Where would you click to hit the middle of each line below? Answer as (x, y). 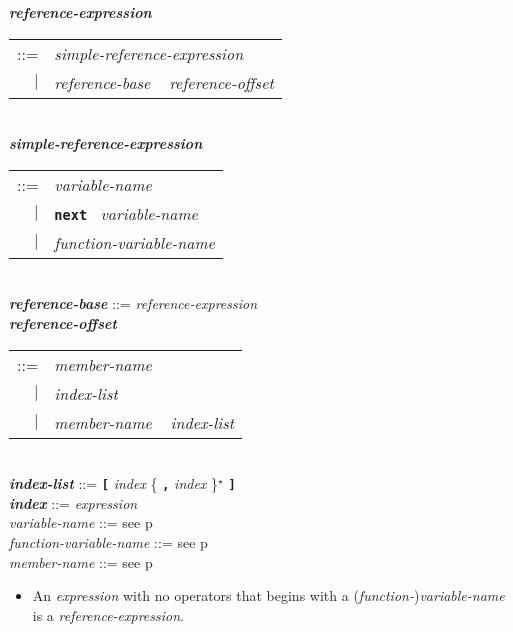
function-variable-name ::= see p (108, 542)
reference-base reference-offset (164, 82)
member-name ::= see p (81, 561)
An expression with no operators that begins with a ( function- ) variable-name (268, 595)
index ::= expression (73, 502)
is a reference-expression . (108, 614)
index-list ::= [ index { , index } (114, 483)
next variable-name (126, 213)
